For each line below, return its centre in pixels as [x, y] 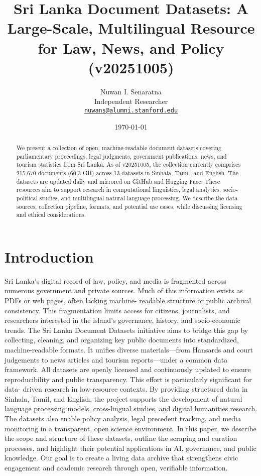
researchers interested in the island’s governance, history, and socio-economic [122, 320]
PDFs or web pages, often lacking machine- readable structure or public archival [128, 300]
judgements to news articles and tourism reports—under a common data [116, 359]
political [27, 198]
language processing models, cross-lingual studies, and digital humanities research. [131, 408]
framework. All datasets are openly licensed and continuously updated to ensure [128, 369]
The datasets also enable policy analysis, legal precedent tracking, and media [123, 419]
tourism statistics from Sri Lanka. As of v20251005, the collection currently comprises [128, 164]
